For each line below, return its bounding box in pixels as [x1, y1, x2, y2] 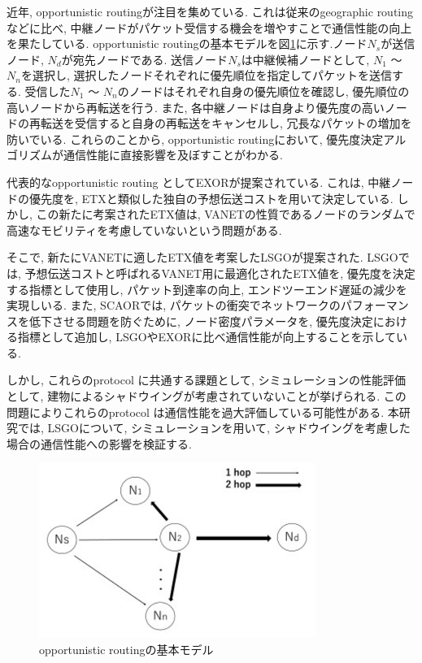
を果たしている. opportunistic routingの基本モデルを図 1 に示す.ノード [7, 35, 368, 52]
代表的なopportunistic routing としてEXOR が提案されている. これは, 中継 [7, 173, 391, 190]
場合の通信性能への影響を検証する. [7, 435, 192, 452]
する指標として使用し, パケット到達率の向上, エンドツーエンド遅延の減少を [7, 280, 407, 297]
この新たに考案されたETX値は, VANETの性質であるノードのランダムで [36, 206, 415, 223]
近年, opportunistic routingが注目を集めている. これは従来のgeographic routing [7, 3, 414, 19]
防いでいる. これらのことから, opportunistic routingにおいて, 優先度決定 [7, 130, 384, 147]
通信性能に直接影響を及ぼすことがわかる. [63, 146, 283, 163]
